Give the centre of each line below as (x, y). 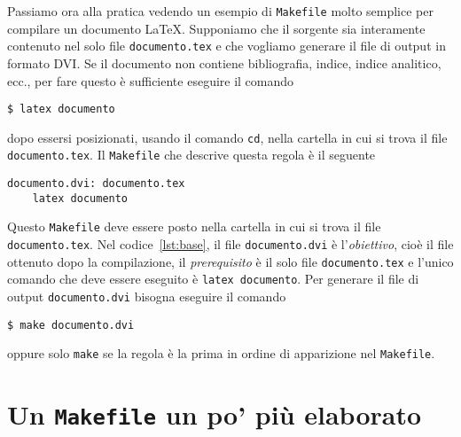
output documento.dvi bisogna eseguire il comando (147, 296)
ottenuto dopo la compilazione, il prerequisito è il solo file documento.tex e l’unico (230, 261)
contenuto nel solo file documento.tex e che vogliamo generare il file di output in (227, 46)
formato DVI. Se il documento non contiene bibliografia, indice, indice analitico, (224, 62)
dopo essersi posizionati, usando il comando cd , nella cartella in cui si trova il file (227, 137)
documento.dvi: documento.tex (96, 184)
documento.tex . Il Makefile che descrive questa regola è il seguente (191, 155)
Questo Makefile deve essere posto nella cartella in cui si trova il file (194, 226)
